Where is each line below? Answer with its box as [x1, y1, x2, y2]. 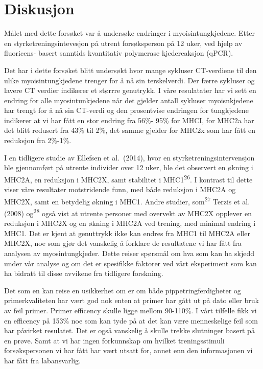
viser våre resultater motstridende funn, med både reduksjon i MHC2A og [4, 184, 236, 195]
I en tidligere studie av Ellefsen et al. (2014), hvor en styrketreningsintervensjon [4, 152, 255, 163]
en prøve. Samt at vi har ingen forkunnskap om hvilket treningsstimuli [4, 335, 225, 345]
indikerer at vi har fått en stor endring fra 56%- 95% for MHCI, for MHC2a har [4, 114, 254, 125]
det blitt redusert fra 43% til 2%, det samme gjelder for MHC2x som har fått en [4, 125, 256, 135]
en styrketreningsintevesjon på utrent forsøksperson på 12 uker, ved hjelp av [4, 37, 243, 48]
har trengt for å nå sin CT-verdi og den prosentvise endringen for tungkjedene [4, 105, 249, 116]
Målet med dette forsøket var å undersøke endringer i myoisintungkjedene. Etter [4, 28, 255, 38]
